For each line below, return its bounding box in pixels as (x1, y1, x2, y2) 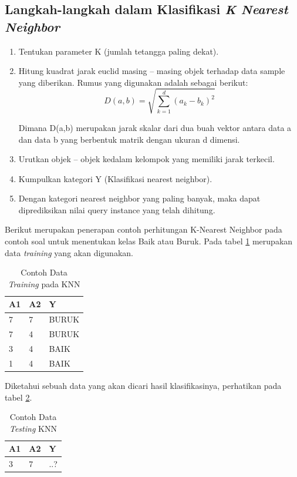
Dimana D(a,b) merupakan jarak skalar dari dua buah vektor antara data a (18, 121, 292, 133)
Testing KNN (9, 422, 57, 434)
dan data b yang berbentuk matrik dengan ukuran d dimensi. (18, 133, 240, 145)
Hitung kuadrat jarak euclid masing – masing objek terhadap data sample (18, 65, 285, 77)
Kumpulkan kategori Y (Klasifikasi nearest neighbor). (18, 172, 212, 184)
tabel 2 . (5, 391, 32, 403)
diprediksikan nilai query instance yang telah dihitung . (18, 203, 215, 216)
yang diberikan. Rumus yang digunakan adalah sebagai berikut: (18, 76, 248, 88)
